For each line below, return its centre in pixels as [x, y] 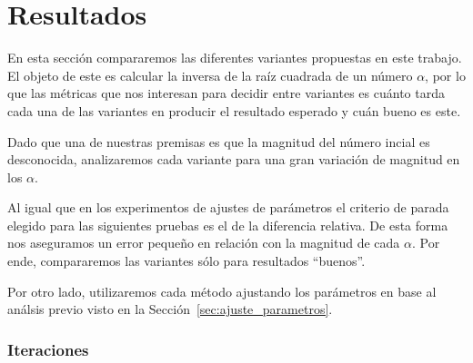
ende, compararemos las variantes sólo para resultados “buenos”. [186, 261]
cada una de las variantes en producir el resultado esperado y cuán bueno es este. [234, 110]
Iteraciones [48, 349]
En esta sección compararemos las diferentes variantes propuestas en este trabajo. [235, 58]
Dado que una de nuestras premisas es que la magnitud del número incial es [219, 141]
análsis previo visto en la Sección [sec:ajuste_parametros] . [170, 309]
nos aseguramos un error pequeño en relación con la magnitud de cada [204, 243]
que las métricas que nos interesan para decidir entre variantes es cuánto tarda [226, 93]
